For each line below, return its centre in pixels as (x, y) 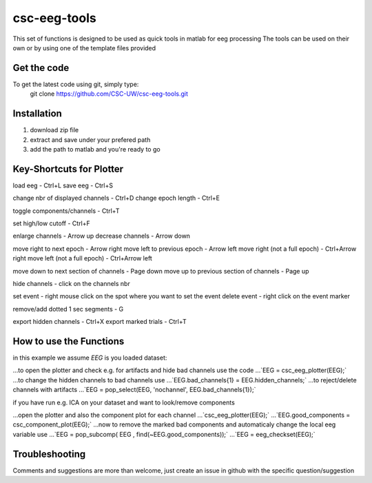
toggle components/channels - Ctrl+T (66, 211)
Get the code (41, 68)
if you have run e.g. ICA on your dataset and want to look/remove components (124, 402)
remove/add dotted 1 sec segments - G (68, 309)
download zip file (54, 130)
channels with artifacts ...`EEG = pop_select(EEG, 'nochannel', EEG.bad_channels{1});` (134, 390)
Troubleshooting (49, 454)
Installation (37, 114)
